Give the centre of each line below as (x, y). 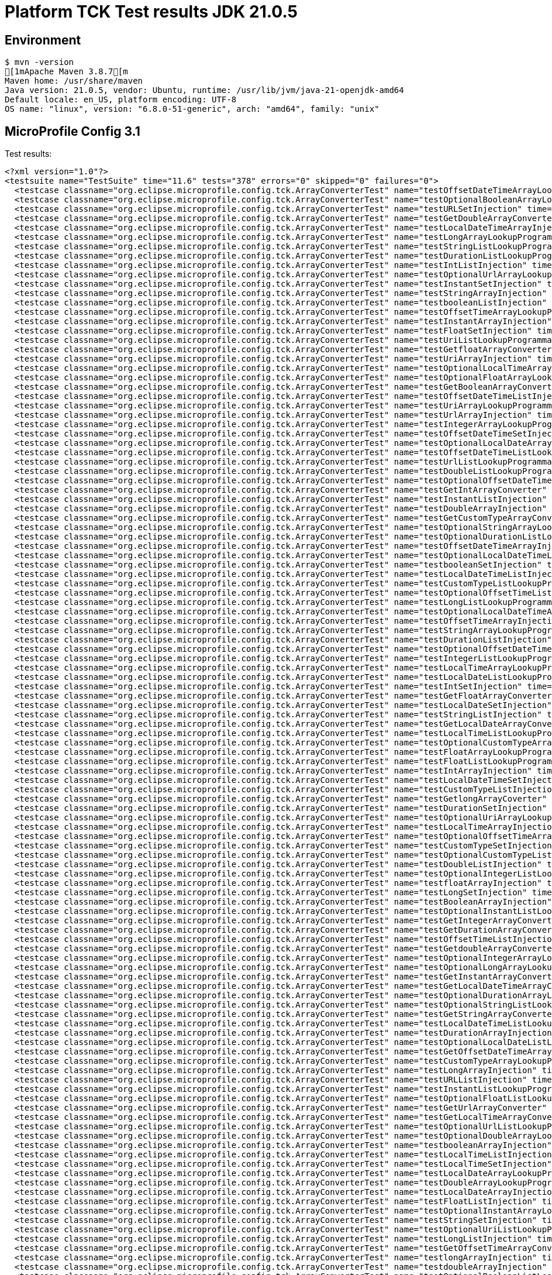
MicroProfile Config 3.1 (73, 131)
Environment (43, 40)
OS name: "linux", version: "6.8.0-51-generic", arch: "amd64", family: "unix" (192, 109)
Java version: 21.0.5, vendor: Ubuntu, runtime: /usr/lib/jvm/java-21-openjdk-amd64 (204, 90)
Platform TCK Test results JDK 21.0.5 (151, 12)
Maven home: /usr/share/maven (74, 81)
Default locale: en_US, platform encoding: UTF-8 (121, 100)
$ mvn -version (39, 62)
